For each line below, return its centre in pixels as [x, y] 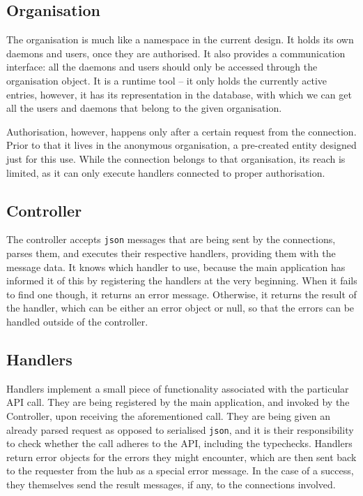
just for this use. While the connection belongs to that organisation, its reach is [176, 158]
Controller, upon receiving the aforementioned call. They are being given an [168, 415]
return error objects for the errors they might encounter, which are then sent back [181, 457]
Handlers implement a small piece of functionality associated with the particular [178, 388]
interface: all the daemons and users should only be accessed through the [162, 67]
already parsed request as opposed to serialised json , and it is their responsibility [180, 429]
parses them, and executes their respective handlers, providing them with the [171, 253]
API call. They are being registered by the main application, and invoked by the [178, 402]
